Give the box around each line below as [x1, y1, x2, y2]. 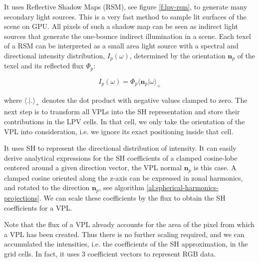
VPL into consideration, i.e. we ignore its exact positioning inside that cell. [4, 126, 234, 136]
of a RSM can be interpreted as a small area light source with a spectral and [4, 40, 239, 51]
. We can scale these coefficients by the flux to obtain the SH [39, 192, 226, 203]
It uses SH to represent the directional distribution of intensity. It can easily [4, 143, 237, 153]
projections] [4, 192, 39, 203]
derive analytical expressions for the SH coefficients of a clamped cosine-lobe [4, 152, 238, 163]
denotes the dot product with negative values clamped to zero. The [42, 94, 248, 105]
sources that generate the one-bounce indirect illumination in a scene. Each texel [4, 30, 251, 41]
